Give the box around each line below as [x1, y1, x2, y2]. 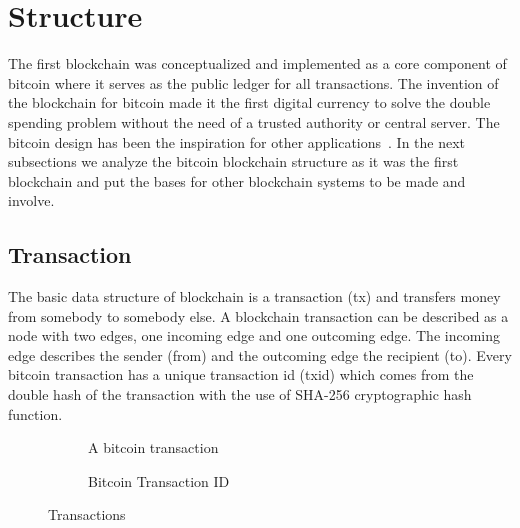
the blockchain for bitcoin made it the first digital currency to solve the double [8, 92, 491, 113]
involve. [8, 190, 55, 211]
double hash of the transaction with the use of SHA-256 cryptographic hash [8, 384, 472, 405]
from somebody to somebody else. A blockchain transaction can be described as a [8, 305, 509, 326]
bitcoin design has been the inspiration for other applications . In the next [8, 131, 466, 152]
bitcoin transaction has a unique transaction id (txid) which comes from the [8, 364, 474, 385]
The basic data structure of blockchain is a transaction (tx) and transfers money [8, 286, 501, 307]
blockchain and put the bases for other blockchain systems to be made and [8, 170, 466, 191]
